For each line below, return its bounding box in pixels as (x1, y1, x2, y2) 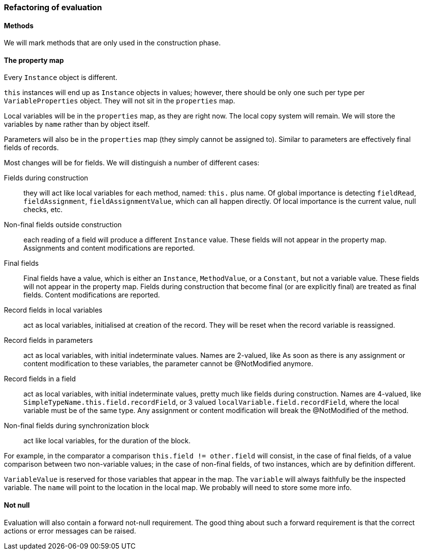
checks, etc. (23, 205, 63, 214)
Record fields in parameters (4, 336, 93, 345)
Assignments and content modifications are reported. (23, 244, 195, 253)
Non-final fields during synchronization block (4, 421, 149, 430)
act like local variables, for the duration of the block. (23, 436, 191, 445)
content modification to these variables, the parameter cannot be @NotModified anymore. (23, 359, 313, 368)
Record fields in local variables (4, 306, 103, 315)
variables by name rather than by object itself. (4, 120, 150, 129)
